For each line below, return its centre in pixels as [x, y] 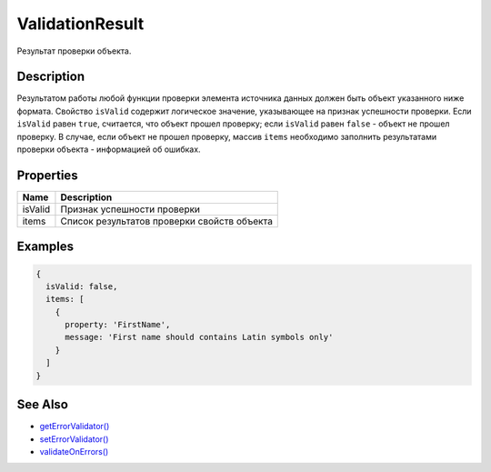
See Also [42, 405]
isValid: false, [82, 286]
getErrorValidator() [75, 427]
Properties [47, 175]
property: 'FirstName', [118, 325]
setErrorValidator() [74, 439]
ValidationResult [80, 24]
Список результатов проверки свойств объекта [166, 221]
